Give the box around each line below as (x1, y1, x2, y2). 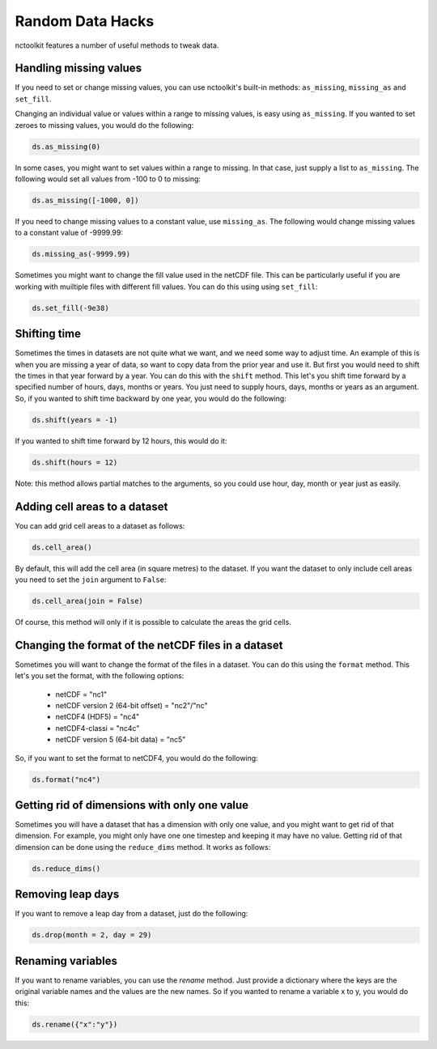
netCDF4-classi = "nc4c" (55, 723, 140, 733)
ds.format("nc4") (32, 775, 101, 784)
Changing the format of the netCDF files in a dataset (15, 638, 283, 652)
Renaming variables (15, 953, 117, 967)
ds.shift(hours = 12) (32, 457, 118, 467)
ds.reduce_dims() (32, 864, 101, 873)
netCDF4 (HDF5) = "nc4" (55, 712, 140, 722)
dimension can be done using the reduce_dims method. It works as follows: (15, 842, 271, 852)
